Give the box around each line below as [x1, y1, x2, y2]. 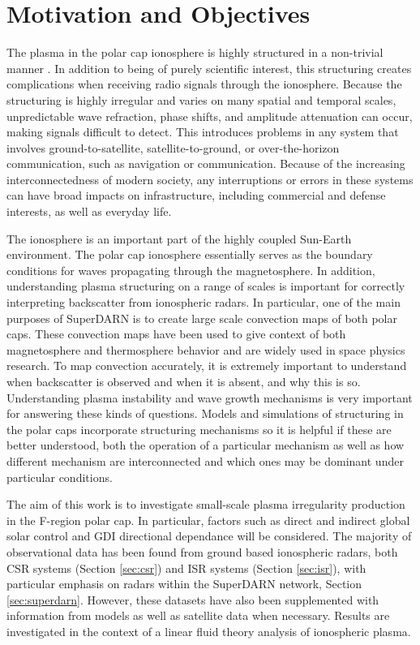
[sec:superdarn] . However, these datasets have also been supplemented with [6, 591, 379, 608]
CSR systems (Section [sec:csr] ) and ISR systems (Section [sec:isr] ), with [6, 559, 366, 576]
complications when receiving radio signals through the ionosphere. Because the [6, 75, 402, 92]
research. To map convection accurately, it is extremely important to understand [6, 357, 407, 374]
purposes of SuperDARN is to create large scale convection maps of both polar [6, 309, 398, 326]
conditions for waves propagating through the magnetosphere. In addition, [6, 261, 375, 278]
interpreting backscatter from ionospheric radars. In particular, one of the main [6, 294, 401, 311]
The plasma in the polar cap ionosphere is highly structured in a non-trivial [6, 44, 384, 61]
